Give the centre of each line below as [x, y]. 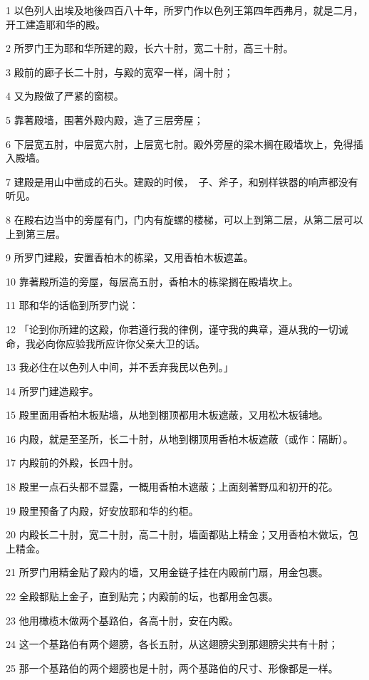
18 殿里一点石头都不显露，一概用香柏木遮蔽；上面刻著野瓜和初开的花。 [172, 487]
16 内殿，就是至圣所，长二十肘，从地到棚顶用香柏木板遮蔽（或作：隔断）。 [180, 438]
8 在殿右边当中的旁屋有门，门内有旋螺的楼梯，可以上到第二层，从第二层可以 [184, 219]
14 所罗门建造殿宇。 [52, 391]
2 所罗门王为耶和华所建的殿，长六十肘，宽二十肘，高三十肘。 [150, 48]
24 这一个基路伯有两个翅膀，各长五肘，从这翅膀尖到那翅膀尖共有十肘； [172, 644]
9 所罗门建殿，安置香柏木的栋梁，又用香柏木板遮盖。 [130, 257]
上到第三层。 [36, 233]
